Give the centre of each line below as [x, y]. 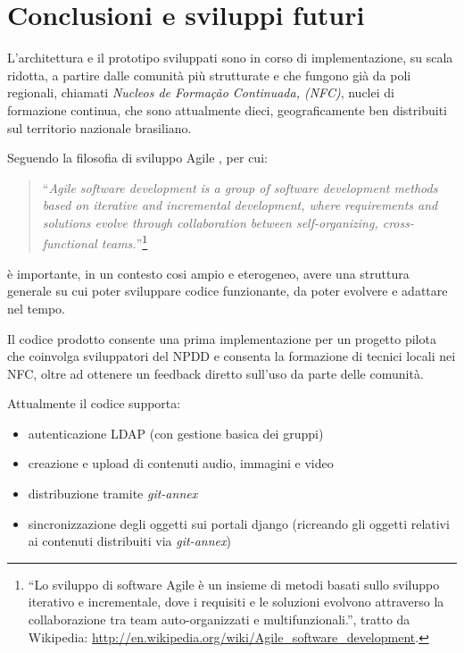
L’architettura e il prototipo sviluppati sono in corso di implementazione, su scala [230, 58]
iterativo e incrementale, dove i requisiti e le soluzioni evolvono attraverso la [236, 602]
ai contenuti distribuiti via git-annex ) [129, 541]
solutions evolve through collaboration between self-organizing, [210, 222]
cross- [398, 222]
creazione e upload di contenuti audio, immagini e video [181, 463]
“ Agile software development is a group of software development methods [240, 187]
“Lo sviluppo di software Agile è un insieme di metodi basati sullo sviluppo [234, 584]
